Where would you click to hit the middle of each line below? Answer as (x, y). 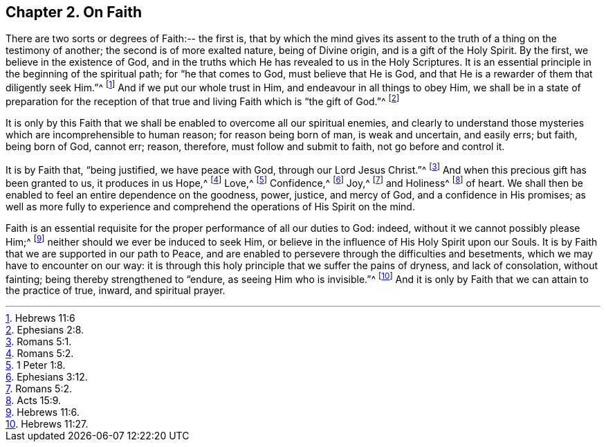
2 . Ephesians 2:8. (45, 330)
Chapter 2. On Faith (74, 12)
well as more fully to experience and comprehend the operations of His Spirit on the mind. (210, 207)
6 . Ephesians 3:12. (47, 377)
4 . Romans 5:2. (40, 354)
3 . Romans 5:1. (39, 342)
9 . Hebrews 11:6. (43, 412)
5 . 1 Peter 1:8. (36, 365)
